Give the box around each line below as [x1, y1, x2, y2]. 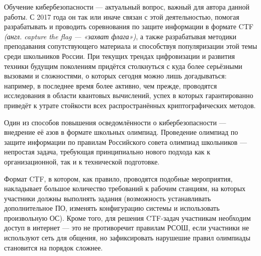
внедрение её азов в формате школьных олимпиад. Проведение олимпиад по [4, 127, 238, 137]
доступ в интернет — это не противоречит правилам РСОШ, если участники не [4, 222, 249, 233]
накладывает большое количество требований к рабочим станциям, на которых [4, 183, 246, 194]
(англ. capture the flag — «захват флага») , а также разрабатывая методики [4, 31, 237, 41]
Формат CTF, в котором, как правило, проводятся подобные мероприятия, [4, 173, 233, 184]
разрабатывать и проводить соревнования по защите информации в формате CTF [4, 21, 253, 32]
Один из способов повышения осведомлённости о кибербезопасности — [4, 117, 226, 127]
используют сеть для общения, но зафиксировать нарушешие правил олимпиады [4, 232, 250, 243]
